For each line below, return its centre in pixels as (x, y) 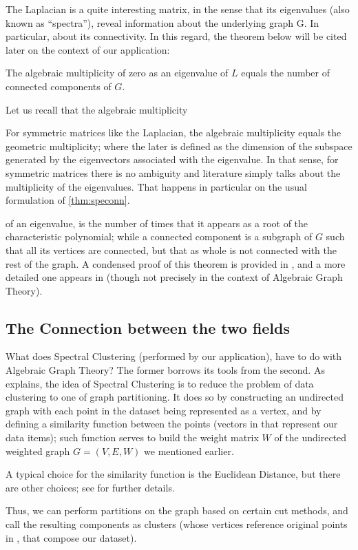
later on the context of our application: (88, 49)
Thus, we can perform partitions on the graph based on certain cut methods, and (177, 510)
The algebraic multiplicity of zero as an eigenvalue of (117, 73)
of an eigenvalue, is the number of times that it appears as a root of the (157, 223)
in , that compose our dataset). (71, 537)
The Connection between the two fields (148, 327)
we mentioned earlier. (189, 451)
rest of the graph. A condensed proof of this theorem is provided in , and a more (176, 263)
